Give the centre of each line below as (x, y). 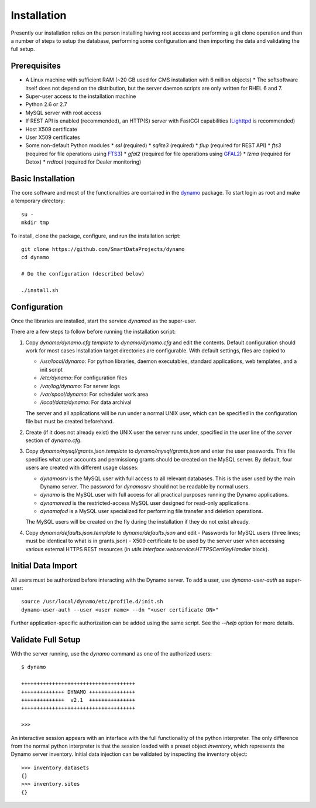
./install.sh (40, 290)
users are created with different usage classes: (82, 468)
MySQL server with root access (63, 113)
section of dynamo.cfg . (54, 440)
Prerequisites (36, 66)
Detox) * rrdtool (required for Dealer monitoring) (83, 162)
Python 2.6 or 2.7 (46, 104)
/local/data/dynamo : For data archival (86, 402)
